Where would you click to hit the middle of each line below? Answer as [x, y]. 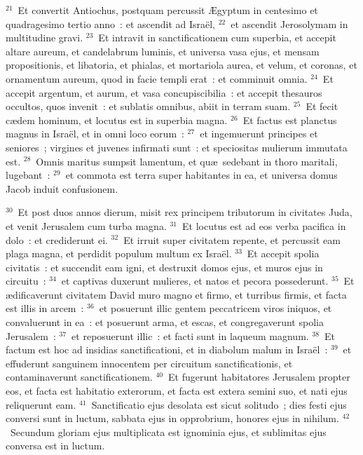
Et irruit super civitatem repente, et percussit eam [232, 239]
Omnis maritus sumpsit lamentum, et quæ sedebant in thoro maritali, [187, 161]
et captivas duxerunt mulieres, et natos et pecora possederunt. [195, 281]
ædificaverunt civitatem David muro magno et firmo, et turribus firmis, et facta [176, 294]
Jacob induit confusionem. [62, 188]
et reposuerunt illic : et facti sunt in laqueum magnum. [190, 335]
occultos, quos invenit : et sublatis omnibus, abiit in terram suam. [148, 106]
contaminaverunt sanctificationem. [79, 377]
